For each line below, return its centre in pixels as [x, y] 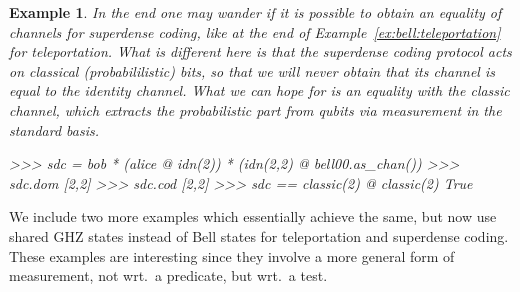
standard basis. [54, 129]
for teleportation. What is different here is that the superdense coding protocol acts [260, 51]
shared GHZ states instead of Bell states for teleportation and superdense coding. [259, 235]
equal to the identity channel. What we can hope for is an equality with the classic [259, 90]
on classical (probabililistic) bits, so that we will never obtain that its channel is [252, 70]
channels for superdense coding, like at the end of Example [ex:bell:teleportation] [255, 31]
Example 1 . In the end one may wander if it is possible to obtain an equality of [255, 12]
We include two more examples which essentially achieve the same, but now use [253, 216]
